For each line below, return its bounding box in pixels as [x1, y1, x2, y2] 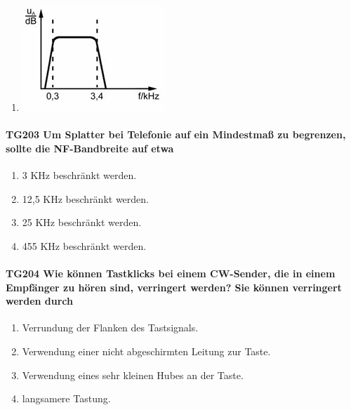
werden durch [6, 293, 74, 308]
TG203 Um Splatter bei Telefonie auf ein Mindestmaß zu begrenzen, [6, 127, 346, 142]
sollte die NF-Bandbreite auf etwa [6, 140, 174, 155]
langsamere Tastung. [22, 391, 111, 406]
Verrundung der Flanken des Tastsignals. [22, 320, 199, 335]
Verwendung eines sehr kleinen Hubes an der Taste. [22, 367, 244, 382]
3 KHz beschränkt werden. [22, 167, 137, 182]
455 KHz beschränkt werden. [22, 238, 147, 253]
